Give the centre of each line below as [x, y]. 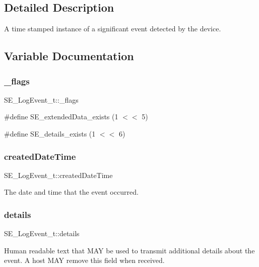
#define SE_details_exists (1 [50, 133]
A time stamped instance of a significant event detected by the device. [113, 29]
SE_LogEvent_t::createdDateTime [58, 175]
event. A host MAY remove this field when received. [84, 260]
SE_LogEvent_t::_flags [41, 99]
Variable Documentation [69, 56]
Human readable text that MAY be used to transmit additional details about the [129, 250]
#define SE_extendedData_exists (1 [61, 117]
